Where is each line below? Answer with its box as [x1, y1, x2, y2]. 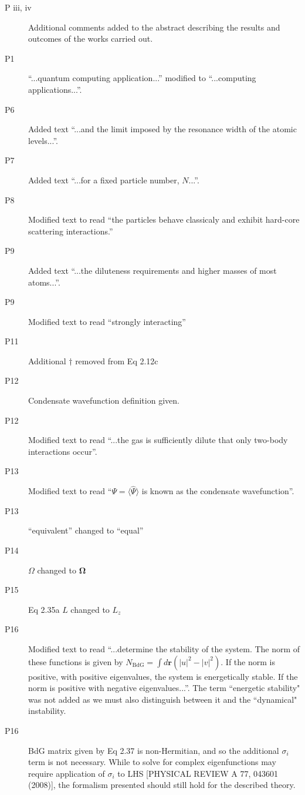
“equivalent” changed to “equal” [28, 524, 144, 536]
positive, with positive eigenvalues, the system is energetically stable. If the [28, 670, 298, 682]
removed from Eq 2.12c [75, 354, 158, 367]
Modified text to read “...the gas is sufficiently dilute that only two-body [28, 434, 288, 446]
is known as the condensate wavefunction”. [141, 485, 294, 497]
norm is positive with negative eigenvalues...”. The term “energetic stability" [28, 682, 300, 694]
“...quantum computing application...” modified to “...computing [28, 72, 256, 84]
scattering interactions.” [28, 224, 113, 237]
